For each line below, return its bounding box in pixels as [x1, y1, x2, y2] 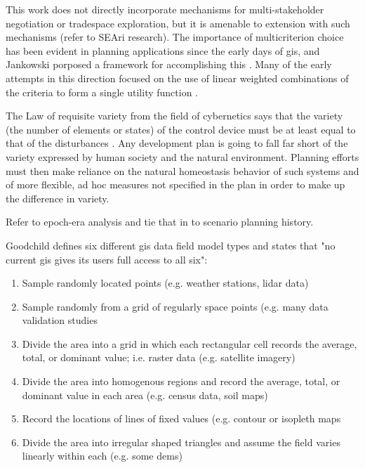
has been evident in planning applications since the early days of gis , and [6, 43, 320, 58]
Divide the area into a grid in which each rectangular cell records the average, [22, 336, 357, 351]
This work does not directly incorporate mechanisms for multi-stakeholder [6, 2, 324, 16]
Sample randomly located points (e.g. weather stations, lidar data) [22, 275, 309, 290]
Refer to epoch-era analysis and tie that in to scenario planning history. [6, 214, 314, 229]
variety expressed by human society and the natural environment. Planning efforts [6, 149, 359, 164]
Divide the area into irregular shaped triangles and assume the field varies [22, 434, 340, 449]
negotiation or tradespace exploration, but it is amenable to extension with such [6, 15, 350, 30]
